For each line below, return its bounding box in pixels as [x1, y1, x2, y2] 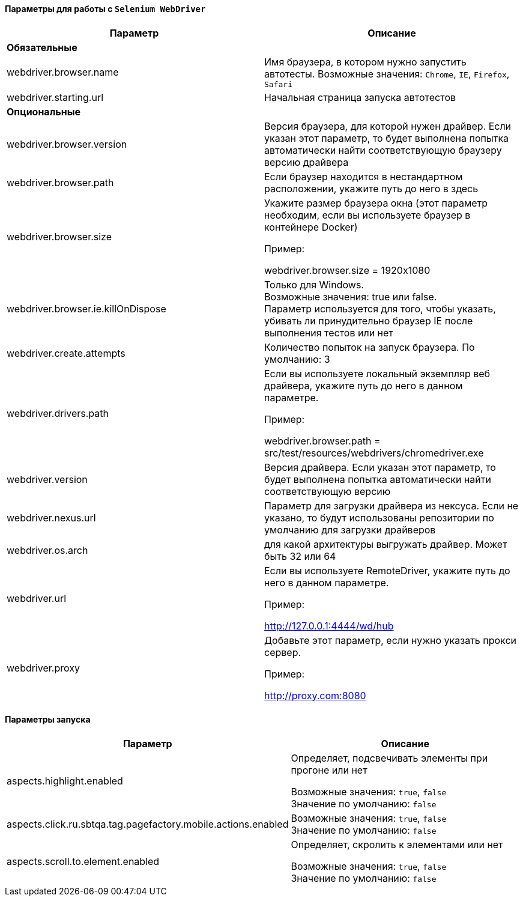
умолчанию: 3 [264, 353, 330, 365]
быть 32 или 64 [264, 550, 336, 562]
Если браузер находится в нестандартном [264, 170, 463, 183]
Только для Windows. [264, 278, 364, 291]
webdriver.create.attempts [7, 347, 125, 359]
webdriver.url [7, 592, 67, 604]
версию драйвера [264, 156, 349, 168]
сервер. [264, 646, 301, 658]
